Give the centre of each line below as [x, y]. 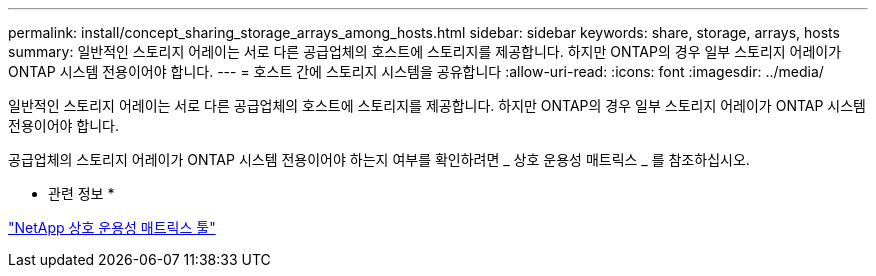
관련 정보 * [81, 193]
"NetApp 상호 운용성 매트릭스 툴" [112, 227]
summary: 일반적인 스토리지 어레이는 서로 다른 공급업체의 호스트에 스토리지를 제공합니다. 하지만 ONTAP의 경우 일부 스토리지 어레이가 [425, 51]
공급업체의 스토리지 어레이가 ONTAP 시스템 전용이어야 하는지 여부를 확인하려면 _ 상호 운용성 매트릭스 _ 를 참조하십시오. [379, 159]
